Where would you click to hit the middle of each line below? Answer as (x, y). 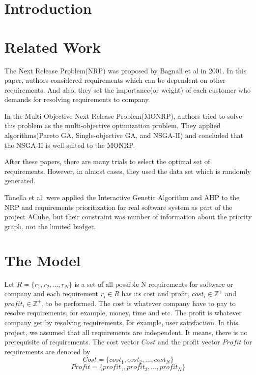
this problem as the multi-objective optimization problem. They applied (113, 125)
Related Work (53, 47)
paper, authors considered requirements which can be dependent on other (115, 80)
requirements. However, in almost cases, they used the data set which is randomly (128, 171)
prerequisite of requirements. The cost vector (72, 342)
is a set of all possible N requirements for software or (154, 284)
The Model (43, 260)
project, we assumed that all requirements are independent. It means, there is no (126, 332)
